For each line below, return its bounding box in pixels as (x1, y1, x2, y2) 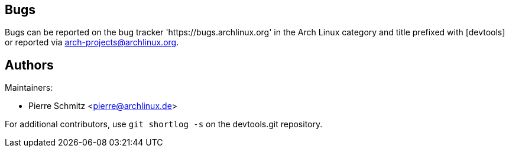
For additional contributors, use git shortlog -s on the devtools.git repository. (5, 119, 323, 130)
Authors (5, 57, 54, 72)
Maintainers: (5, 82, 53, 93)
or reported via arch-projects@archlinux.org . (5, 37, 179, 48)
